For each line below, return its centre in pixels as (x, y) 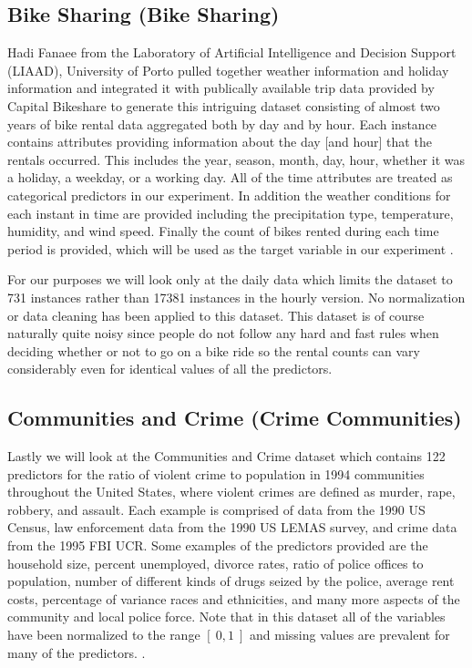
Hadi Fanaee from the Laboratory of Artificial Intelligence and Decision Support (232, 52)
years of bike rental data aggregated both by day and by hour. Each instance (222, 123)
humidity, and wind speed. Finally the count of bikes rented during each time (223, 231)
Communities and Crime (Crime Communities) (235, 418)
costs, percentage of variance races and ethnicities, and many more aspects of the (234, 598)
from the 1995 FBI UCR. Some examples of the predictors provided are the (218, 545)
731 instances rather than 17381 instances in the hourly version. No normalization (236, 297)
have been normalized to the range (104, 635)
